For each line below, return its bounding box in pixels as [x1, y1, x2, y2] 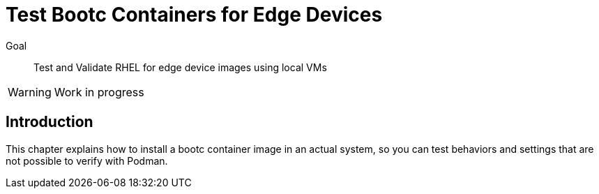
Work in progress [54, 84, 144, 99]
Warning [8, 84, 52, 99]
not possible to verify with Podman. [6, 154, 168, 167]
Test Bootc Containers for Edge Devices [6, 3, 383, 27]
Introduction [6, 113, 93, 131]
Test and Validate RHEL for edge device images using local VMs [33, 61, 327, 73]
